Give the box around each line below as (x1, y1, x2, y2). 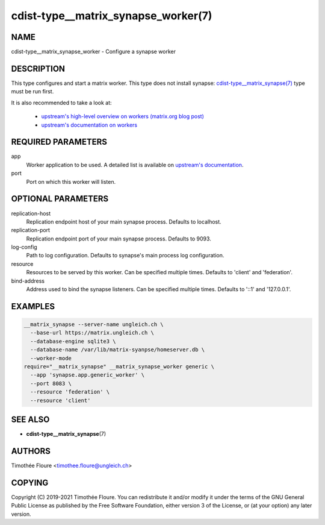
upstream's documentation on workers (41, 121, 138, 128)
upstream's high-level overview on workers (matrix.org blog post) (41, 113, 205, 120)
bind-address (11, 277, 45, 285)
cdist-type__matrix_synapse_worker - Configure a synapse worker (11, 48, 176, 55)
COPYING (11, 477, 49, 488)
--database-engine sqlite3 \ (30, 338, 117, 345)
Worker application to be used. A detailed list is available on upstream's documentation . (26, 161, 244, 168)
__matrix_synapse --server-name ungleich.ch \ (23, 321, 164, 328)
